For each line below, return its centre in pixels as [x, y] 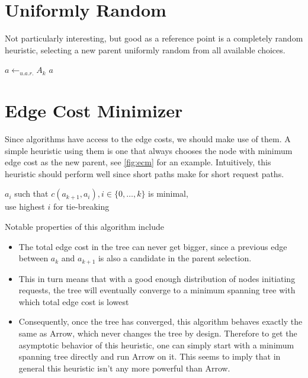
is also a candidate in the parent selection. [175, 258]
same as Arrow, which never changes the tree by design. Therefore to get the [158, 333]
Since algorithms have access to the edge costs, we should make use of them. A [148, 139]
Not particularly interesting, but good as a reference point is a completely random [154, 38]
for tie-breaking [81, 206]
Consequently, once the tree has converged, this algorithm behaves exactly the [161, 321]
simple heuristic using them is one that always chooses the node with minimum [149, 150]
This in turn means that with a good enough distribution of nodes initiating [157, 278]
